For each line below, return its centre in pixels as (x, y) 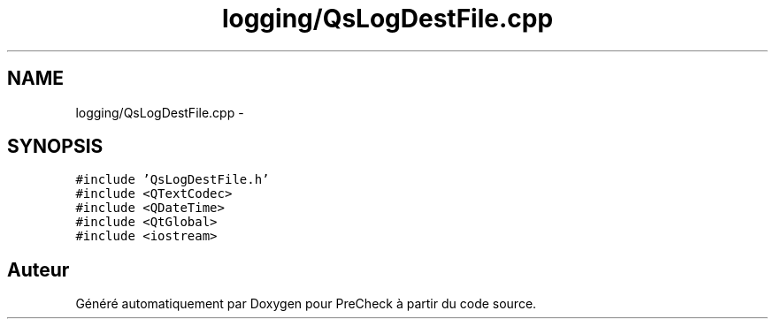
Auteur (38, 269)
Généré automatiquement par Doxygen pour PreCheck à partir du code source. (306, 304)
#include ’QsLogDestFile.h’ (173, 180)
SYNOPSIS (55, 147)
